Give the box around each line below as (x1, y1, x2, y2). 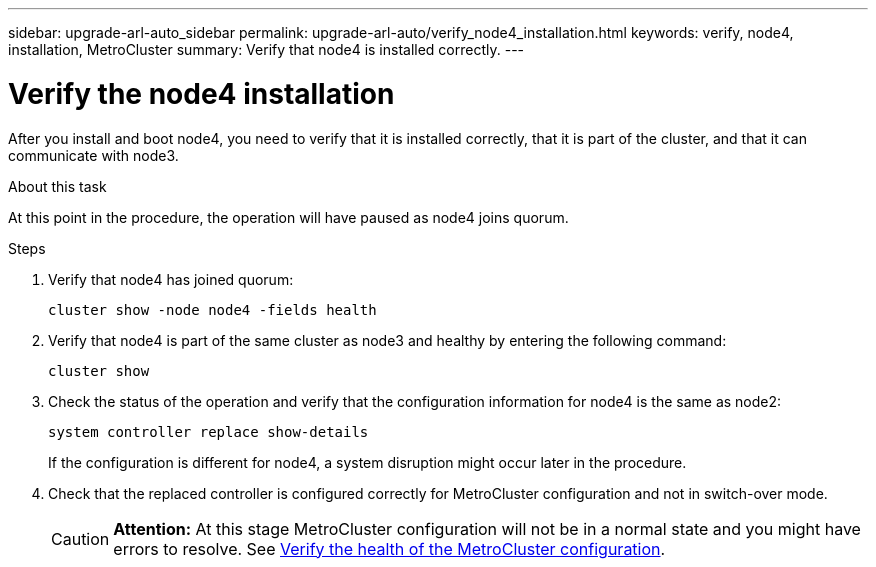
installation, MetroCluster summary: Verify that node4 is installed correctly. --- (8, 41, 525, 58)
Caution (51, 528, 110, 549)
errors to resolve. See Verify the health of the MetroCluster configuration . (113, 538, 666, 559)
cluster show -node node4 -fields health (48, 301, 377, 318)
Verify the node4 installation (8, 76, 395, 111)
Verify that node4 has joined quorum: (48, 270, 294, 288)
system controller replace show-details (48, 423, 369, 440)
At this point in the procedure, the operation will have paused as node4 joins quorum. (8, 208, 569, 226)
